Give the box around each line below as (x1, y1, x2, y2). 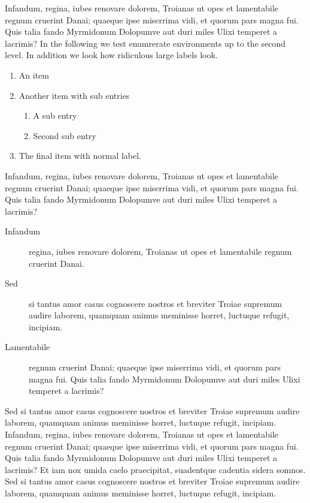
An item (19, 68, 49, 81)
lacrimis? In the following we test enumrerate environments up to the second (5, 37, 286, 49)
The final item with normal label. (19, 149, 142, 162)
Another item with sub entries (19, 89, 130, 101)
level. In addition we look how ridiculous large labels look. (5, 49, 218, 61)
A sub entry (33, 109, 77, 122)
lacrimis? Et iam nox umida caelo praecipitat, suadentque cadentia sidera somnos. (5, 463, 306, 475)
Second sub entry (33, 129, 96, 141)
